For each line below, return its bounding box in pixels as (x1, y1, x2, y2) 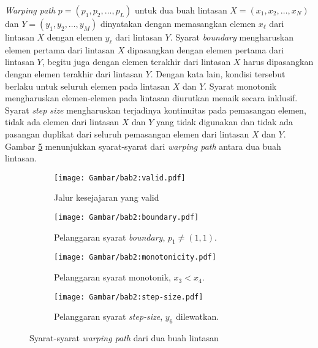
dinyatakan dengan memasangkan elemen (100, 17, 256, 29)
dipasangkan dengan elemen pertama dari (127, 43, 284, 56)
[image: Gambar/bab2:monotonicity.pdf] (54, 253, 216, 262)
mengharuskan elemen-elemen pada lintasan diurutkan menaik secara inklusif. (5, 91, 298, 104)
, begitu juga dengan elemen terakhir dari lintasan (42, 55, 231, 68)
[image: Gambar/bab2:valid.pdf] (54, 173, 186, 182)
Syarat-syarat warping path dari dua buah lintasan (29, 331, 219, 344)
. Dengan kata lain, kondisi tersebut (150, 67, 286, 80)
